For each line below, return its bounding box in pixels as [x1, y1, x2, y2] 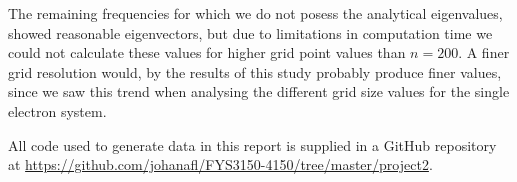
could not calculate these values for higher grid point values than [8, 42, 406, 63]
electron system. [8, 100, 107, 121]
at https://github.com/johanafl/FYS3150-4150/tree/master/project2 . [8, 154, 433, 175]
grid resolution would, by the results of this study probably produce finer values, [8, 61, 502, 82]
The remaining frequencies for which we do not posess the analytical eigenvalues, [8, 3, 503, 23]
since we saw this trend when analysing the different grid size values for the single [8, 81, 510, 102]
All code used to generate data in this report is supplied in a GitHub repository [8, 134, 497, 155]
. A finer [458, 42, 510, 63]
